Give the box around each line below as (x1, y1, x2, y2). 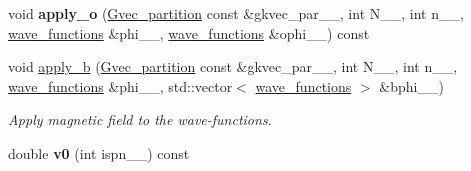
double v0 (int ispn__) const (8, 142, 190, 163)
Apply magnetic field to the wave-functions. (8, 109, 272, 130)
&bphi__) (379, 75, 444, 96)
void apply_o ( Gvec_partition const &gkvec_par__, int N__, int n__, (8, 3, 464, 23)
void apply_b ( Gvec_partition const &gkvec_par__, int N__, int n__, (8, 56, 458, 77)
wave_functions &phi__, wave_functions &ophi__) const (8, 22, 370, 43)
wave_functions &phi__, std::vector (8, 75, 233, 96)
